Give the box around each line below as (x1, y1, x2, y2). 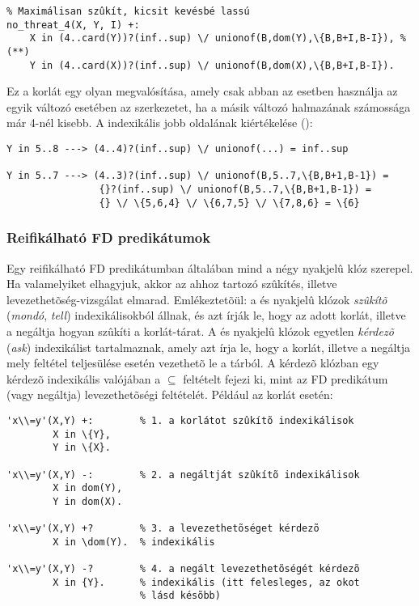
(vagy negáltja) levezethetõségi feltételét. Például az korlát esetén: (6, 386, 333, 403)
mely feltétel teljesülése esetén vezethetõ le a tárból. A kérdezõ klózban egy (6, 354, 379, 371)
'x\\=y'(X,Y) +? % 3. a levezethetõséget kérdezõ (6, 523, 320, 535)
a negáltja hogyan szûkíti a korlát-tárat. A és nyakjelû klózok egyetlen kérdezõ (6, 322, 394, 339)
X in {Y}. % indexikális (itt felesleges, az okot (53, 576, 360, 588)
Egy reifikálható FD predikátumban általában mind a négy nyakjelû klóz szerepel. (6, 259, 413, 276)
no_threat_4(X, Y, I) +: (6, 19, 140, 31)
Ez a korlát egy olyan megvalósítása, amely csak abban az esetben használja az (6, 83, 398, 100)
